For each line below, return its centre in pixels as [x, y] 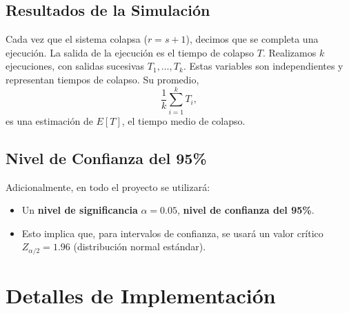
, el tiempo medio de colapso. [183, 120]
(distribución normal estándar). [140, 246]
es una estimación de [49, 120]
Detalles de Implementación [141, 295]
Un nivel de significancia [80, 210]
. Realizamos [289, 52]
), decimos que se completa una [252, 39]
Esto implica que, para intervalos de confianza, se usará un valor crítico [172, 233]
